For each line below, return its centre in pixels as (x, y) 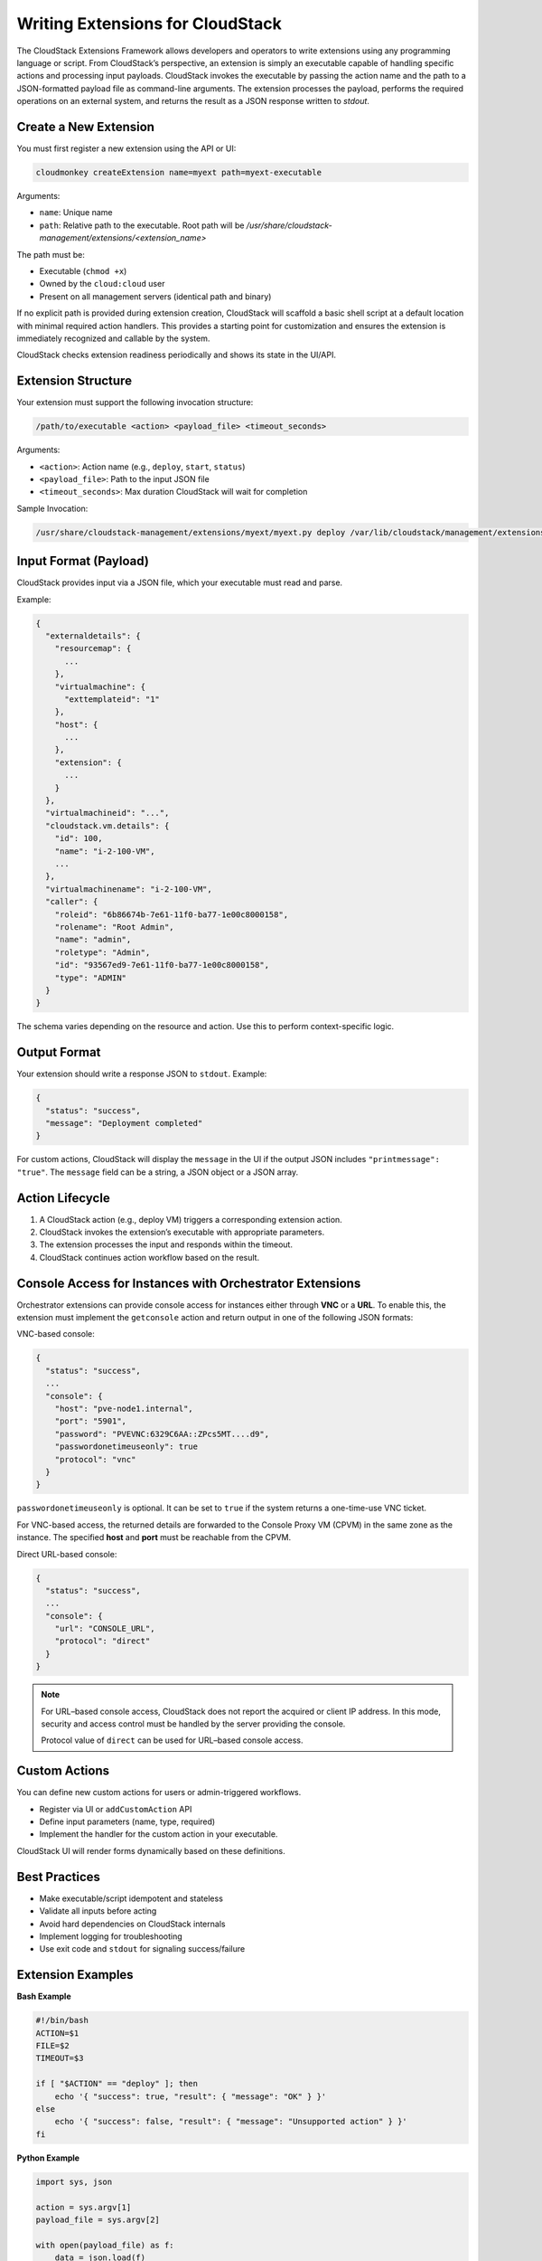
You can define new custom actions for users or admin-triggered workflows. (159, 1793)
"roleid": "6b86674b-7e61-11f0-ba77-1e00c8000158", (172, 914)
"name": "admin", (93, 940)
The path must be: (51, 254)
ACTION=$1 (57, 2033)
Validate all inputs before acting (98, 1911)
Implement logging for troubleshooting (111, 1936)
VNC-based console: (56, 1334)
